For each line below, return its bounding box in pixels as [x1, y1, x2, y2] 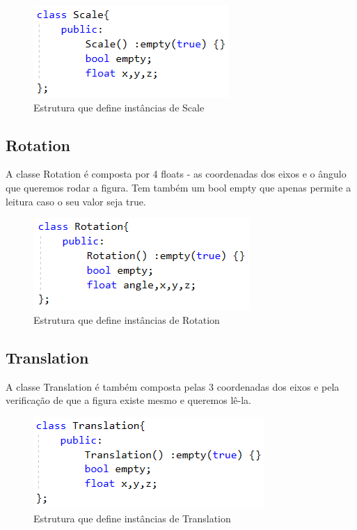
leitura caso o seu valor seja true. [6, 194, 146, 208]
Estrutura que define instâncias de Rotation [33, 312, 220, 327]
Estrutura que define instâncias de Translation [33, 511, 231, 526]
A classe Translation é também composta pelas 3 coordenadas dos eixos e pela [6, 379, 340, 393]
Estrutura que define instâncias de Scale [33, 100, 205, 114]
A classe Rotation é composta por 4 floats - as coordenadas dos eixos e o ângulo [6, 166, 347, 181]
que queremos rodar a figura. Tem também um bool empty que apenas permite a [6, 180, 351, 194]
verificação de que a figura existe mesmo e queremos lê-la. [6, 393, 251, 407]
